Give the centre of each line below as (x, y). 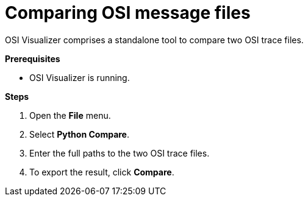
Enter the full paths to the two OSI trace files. (120, 153)
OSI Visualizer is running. (80, 77)
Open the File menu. (70, 115)
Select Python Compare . (80, 134)
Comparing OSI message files (128, 13)
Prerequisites (33, 58)
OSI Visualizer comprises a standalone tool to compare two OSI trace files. (154, 40)
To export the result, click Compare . (102, 172)
